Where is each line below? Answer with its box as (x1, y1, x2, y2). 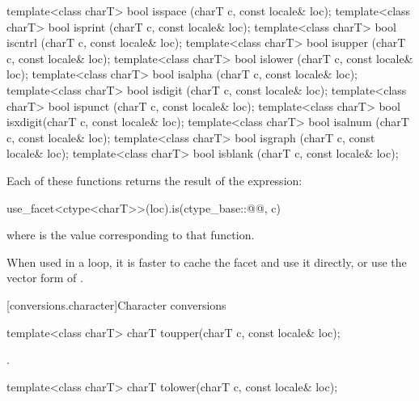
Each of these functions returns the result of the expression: (6, 171, 303, 188)
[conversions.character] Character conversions (6, 296, 226, 313)
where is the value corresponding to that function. (6, 226, 255, 243)
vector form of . (6, 269, 83, 286)
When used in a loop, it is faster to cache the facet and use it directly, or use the (6, 253, 407, 270)
